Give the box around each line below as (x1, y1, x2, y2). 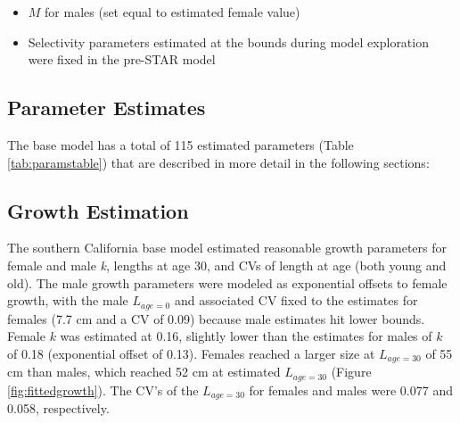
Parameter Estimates (7, 94, 206, 121)
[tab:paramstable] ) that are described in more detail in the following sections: (7, 153, 430, 171)
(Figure (331, 362, 372, 381)
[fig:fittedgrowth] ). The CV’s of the (7, 380, 199, 399)
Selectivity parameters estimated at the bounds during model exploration (28, 32, 429, 51)
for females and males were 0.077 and (249, 380, 453, 399)
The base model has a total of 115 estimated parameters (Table (7, 135, 354, 153)
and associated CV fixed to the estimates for (174, 291, 418, 310)
